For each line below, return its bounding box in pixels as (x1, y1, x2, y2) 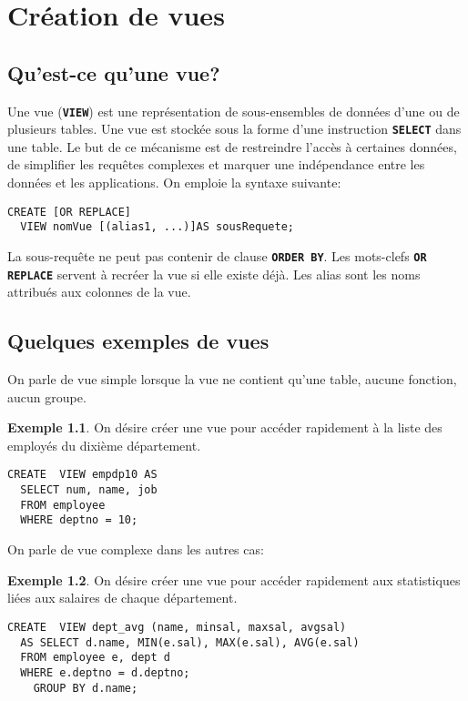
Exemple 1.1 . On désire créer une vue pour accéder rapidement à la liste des (7, 418, 443, 437)
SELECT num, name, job (20, 483, 158, 497)
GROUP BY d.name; (33, 681, 138, 695)
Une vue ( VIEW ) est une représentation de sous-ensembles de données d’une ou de (7, 101, 460, 120)
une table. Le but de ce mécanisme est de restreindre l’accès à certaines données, (7, 137, 457, 156)
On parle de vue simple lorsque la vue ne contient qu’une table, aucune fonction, (7, 370, 457, 389)
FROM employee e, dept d (20, 651, 170, 665)
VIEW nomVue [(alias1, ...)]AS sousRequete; (20, 220, 294, 234)
